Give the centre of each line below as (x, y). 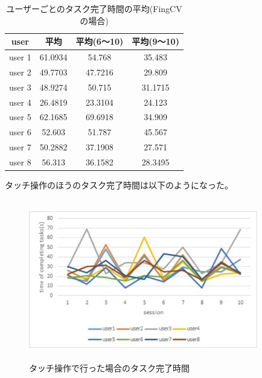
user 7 (20, 147)
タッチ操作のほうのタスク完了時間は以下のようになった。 (119, 185)
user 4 (20, 102)
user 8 (20, 162)
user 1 (20, 57)
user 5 (20, 117)
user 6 (20, 132)
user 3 (20, 87)
